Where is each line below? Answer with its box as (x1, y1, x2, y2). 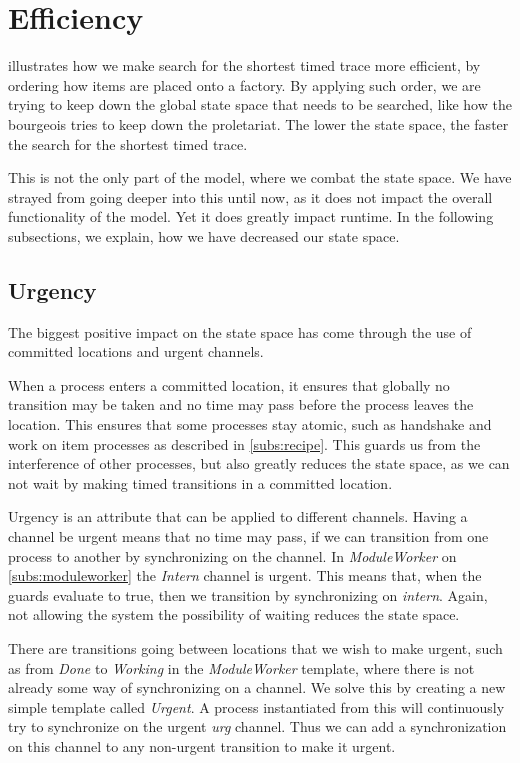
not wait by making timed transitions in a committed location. (8, 472, 393, 493)
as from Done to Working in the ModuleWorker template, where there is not (8, 657, 475, 678)
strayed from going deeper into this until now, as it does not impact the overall (8, 186, 493, 207)
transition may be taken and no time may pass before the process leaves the (8, 394, 474, 415)
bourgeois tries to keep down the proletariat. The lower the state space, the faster (8, 113, 509, 134)
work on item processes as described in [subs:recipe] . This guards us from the (8, 433, 481, 454)
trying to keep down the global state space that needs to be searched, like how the (8, 94, 512, 115)
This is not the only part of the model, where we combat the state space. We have (8, 167, 512, 188)
